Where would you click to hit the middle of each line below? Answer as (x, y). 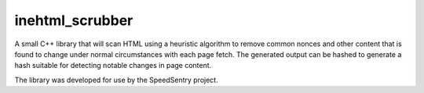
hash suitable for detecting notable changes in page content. (113, 66)
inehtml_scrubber (74, 20)
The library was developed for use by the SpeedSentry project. (117, 80)
